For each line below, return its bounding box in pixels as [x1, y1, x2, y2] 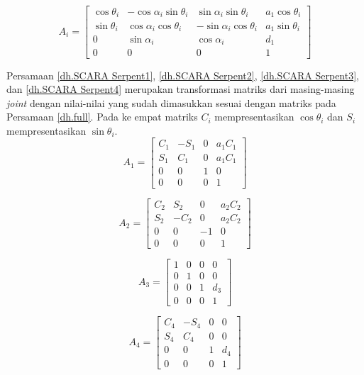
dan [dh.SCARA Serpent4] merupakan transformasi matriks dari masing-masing [6, 82, 355, 96]
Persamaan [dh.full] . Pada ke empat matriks [6, 109, 198, 124]
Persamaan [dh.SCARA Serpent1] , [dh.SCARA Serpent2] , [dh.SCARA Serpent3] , [6, 67, 359, 82]
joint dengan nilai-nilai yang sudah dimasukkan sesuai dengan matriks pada [6, 95, 336, 110]
